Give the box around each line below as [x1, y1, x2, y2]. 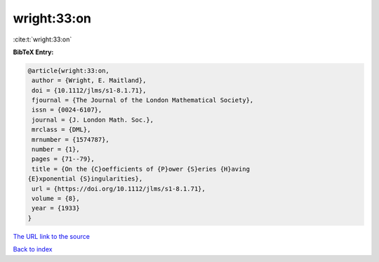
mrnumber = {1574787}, [32, 136, 110, 143]
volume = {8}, [32, 195, 80, 202]
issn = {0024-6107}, [32, 106, 102, 114]
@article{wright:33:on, [27, 67, 110, 74]
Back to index [13, 245, 53, 254]
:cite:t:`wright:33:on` [13, 35, 72, 44]
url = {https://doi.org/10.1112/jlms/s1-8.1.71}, [32, 185, 206, 192]
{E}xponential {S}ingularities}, [27, 175, 143, 183]
